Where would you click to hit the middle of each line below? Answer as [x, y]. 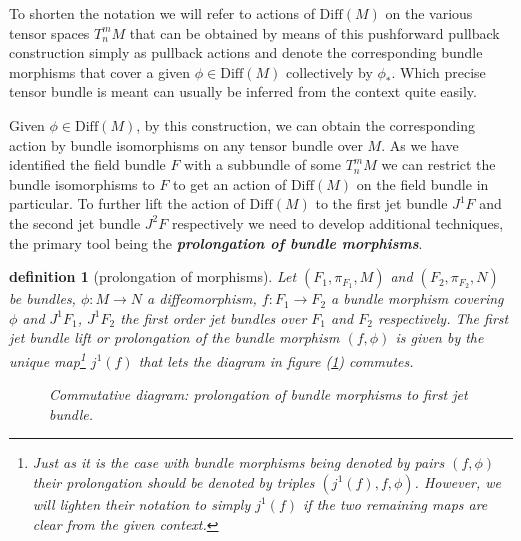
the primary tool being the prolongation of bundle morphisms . [216, 242]
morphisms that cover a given [100, 71]
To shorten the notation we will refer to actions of [162, 13]
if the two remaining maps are [395, 503]
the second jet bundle [75, 222]
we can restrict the [438, 164]
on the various [429, 13]
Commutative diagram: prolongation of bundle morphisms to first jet [258, 394]
